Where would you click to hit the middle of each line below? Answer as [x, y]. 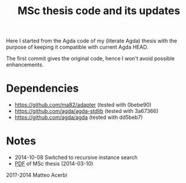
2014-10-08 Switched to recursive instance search [76, 158]
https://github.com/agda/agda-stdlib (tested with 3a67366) [87, 111]
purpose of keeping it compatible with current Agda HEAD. [77, 47]
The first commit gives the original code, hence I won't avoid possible [90, 59]
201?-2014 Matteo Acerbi [37, 175]
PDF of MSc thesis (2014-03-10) [54, 164]
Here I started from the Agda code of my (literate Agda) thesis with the [92, 41]
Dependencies [42, 89]
